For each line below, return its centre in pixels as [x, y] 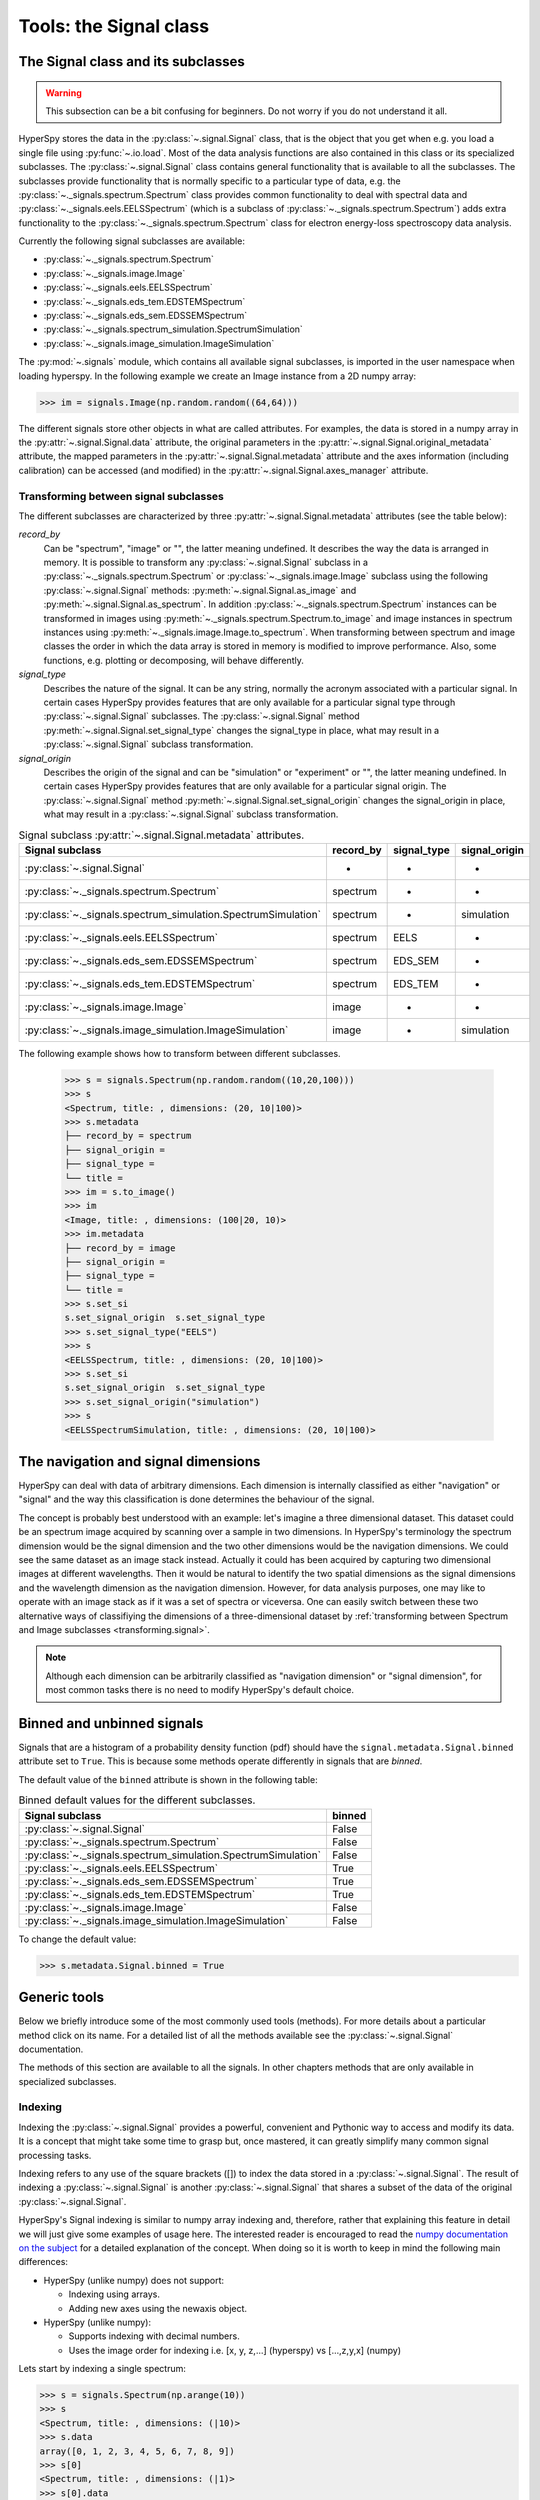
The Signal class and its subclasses [131, 61]
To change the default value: [77, 1939]
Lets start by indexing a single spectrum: [102, 2369]
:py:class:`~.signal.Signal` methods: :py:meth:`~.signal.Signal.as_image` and [200, 590]
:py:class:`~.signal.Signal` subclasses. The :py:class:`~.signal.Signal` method [201, 716]
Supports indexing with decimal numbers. [154, 2336]
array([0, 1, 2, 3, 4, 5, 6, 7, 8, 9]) [137, 2451]
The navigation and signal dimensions [139, 1461]
